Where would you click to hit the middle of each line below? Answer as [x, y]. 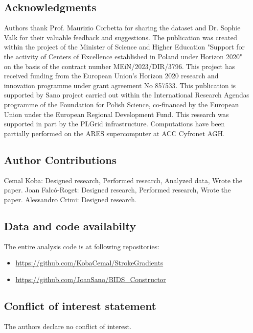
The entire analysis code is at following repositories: [82, 246]
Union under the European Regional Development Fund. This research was [116, 114]
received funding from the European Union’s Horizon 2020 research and [111, 76]
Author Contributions [60, 159]
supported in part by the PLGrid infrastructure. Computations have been [115, 124]
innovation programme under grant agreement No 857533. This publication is [120, 85]
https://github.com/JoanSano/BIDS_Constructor [91, 279]
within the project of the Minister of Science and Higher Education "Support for [124, 47]
